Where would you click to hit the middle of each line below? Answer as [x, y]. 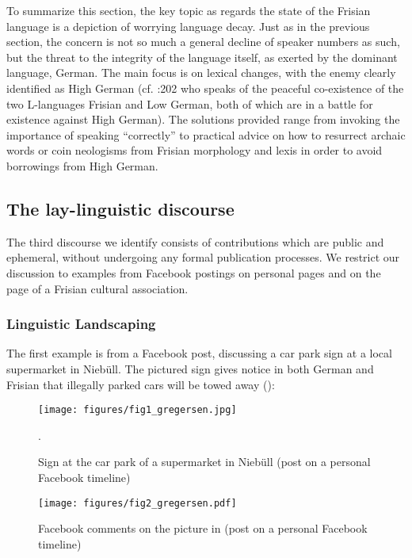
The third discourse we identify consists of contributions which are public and [195, 241]
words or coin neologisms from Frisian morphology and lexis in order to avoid [195, 150]
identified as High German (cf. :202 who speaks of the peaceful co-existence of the [205, 88]
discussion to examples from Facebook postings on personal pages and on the [194, 272]
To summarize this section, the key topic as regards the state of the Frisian [189, 10]
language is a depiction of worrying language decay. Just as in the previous [188, 26]
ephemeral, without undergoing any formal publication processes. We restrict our [203, 257]
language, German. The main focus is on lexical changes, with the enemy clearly [201, 73]
